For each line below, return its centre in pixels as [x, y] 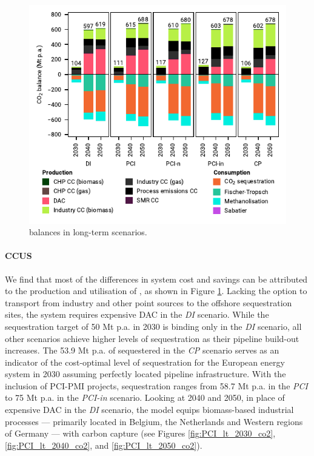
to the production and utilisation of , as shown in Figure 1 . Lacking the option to [156, 291]
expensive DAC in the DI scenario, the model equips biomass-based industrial [149, 410]
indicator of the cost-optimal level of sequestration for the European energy [145, 362]
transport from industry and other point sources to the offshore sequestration [149, 302]
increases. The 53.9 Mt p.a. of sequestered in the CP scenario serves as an [142, 350]
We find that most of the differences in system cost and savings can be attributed [156, 279]
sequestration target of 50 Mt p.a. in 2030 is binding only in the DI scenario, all [153, 326]
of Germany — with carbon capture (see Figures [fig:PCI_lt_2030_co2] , [140, 433]
